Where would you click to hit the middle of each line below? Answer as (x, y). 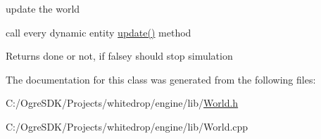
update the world (43, 8)
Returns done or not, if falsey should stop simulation (119, 56)
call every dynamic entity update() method (99, 32)
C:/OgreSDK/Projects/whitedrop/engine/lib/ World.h (122, 103)
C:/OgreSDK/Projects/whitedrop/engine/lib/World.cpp (127, 126)
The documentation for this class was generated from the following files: (161, 79)
